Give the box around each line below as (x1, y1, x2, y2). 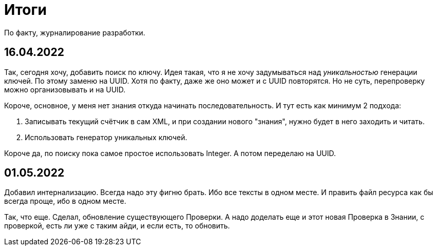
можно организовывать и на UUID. (4, 85, 126, 94)
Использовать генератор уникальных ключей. (25, 132, 187, 142)
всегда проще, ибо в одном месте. (4, 197, 126, 206)
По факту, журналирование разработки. (4, 28, 145, 37)
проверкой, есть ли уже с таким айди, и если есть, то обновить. (4, 221, 230, 230)
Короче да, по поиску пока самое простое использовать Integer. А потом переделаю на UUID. (4, 148, 336, 158)
